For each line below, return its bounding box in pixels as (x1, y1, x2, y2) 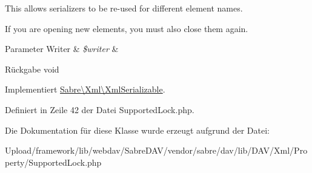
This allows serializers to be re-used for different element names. (5, 2, 243, 14)
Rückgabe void (5, 62, 59, 75)
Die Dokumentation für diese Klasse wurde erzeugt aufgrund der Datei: (5, 123, 270, 136)
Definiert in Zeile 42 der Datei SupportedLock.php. (5, 103, 194, 116)
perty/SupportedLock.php (5, 155, 102, 168)
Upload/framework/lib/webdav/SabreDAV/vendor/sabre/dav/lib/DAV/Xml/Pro (5, 144, 308, 157)
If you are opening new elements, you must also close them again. (5, 22, 248, 34)
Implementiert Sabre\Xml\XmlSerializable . (5, 83, 165, 96)
